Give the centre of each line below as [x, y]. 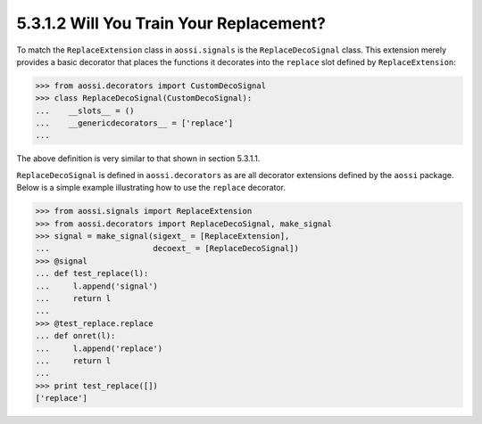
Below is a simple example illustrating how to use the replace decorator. [151, 188]
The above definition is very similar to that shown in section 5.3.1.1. [138, 159]
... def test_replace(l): [92, 273]
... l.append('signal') [96, 286]
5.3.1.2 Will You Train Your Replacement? [171, 23]
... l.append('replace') [99, 348]
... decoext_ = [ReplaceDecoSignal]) [167, 249]
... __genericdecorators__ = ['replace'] [134, 123]
